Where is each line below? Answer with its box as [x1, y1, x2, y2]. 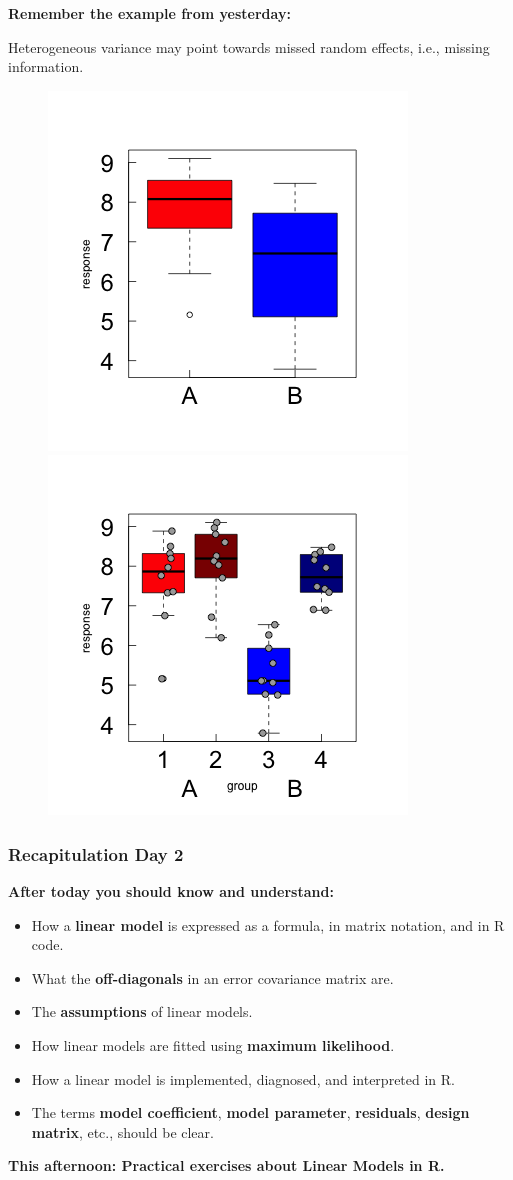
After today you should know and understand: [8, 881, 334, 902]
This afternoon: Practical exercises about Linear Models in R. [8, 1155, 445, 1176]
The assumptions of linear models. [31, 1001, 253, 1022]
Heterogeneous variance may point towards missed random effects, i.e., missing [8, 36, 490, 57]
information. [8, 56, 84, 77]
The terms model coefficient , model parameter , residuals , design [31, 1102, 470, 1123]
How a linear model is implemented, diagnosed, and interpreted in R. [31, 1068, 455, 1089]
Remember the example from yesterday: [8, 2, 291, 23]
